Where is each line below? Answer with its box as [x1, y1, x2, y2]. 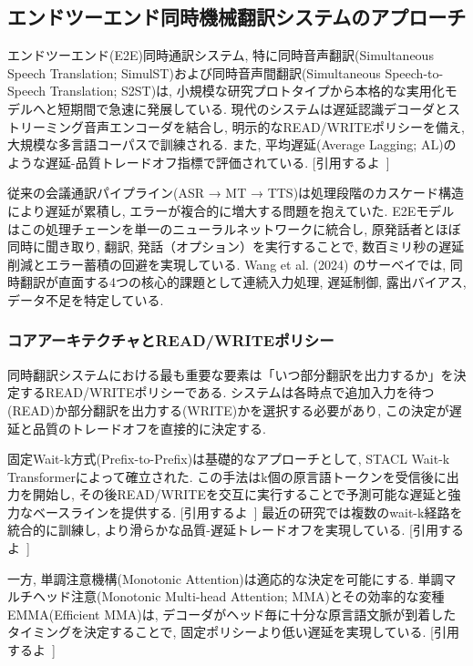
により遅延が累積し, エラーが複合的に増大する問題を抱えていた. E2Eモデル [7, 200, 455, 220]
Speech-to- [385, 63, 444, 82]
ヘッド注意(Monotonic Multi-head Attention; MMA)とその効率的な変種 [32, 587, 445, 606]
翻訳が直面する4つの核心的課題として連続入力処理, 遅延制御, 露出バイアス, [19, 272, 467, 292]
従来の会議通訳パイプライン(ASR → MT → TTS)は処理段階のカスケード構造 [7, 183, 465, 202]
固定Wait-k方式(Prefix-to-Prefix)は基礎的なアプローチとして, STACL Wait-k [7, 449, 450, 468]
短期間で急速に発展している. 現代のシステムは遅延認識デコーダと [57, 98, 448, 118]
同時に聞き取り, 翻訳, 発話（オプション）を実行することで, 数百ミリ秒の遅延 [7, 237, 465, 256]
